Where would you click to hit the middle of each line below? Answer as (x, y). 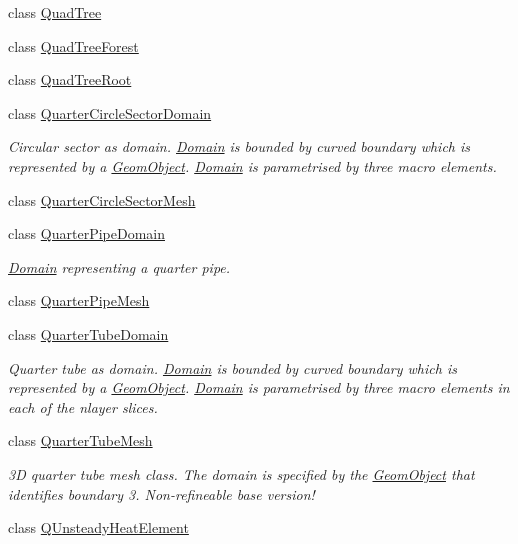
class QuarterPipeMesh (79, 300)
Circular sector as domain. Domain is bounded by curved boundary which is (239, 146)
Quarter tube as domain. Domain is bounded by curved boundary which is (232, 367)
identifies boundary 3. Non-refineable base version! (161, 493)
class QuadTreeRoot (70, 79)
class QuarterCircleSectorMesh (102, 199)
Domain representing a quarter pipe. (119, 266)
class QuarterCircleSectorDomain (110, 112)
